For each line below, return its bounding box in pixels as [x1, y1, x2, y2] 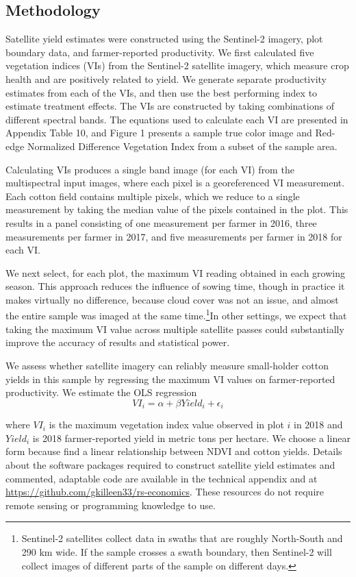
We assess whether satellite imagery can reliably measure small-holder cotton [5, 358, 329, 372]
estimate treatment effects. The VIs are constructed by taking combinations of [5, 99, 334, 113]
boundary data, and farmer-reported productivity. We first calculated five [5, 45, 314, 59]
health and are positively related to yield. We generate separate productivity [5, 71, 327, 86]
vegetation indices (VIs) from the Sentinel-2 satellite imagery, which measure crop [5, 58, 349, 73]
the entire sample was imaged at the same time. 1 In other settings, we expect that [5, 306, 347, 323]
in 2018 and [294, 417, 343, 432]
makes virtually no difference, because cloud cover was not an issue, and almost [5, 292, 339, 306]
